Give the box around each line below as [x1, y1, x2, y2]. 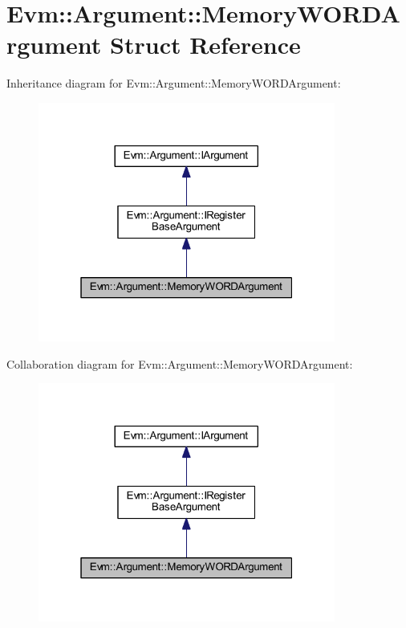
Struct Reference [110, 28, 301, 61]
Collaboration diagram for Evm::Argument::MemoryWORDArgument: [6, 355, 353, 372]
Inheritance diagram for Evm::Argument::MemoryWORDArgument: [6, 75, 341, 92]
